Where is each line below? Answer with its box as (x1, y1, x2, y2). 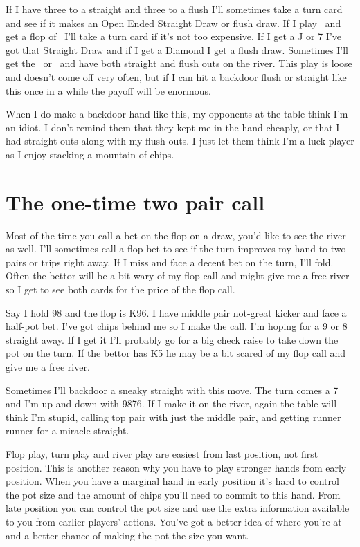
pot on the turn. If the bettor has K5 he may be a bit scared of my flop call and (6, 346, 346, 360)
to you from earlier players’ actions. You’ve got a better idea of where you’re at (6, 514, 342, 528)
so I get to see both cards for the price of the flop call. (6, 282, 235, 297)
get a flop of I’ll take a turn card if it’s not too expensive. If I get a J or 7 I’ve (6, 29, 341, 44)
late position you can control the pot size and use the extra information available (6, 501, 350, 515)
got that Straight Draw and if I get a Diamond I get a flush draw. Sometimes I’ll (6, 42, 348, 57)
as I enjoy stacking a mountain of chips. (6, 147, 174, 161)
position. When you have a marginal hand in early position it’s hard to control (6, 474, 339, 488)
